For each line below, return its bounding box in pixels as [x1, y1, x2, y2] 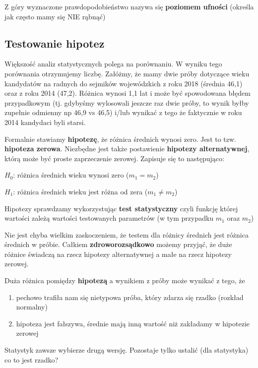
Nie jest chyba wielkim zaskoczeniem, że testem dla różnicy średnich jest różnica [4, 229, 249, 240]
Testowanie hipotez [4, 35, 105, 51]
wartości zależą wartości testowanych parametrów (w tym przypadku [4, 213, 214, 223]
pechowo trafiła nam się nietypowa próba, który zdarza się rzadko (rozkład [16, 292, 244, 302]
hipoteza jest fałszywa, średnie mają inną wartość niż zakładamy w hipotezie [16, 318, 250, 328]
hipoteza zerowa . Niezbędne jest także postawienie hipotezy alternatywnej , [4, 143, 250, 154]
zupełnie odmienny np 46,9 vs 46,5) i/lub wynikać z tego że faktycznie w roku [4, 107, 242, 118]
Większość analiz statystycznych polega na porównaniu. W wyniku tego [4, 59, 222, 69]
